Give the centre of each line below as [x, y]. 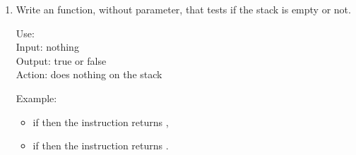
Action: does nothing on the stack [89, 74]
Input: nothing [47, 47]
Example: [36, 98]
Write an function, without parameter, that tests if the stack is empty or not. [183, 9]
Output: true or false [61, 60]
